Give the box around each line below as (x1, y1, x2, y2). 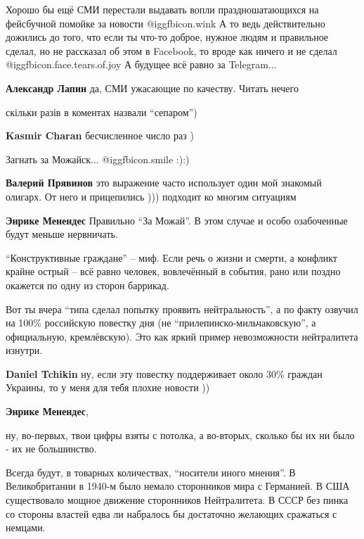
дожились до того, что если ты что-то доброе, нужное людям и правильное (6, 30, 329, 44)
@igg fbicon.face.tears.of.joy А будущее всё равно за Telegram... (6, 57, 277, 72)
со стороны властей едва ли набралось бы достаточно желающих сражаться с (6, 506, 337, 521)
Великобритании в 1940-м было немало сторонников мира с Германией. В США (6, 478, 350, 493)
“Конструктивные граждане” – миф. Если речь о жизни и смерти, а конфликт (6, 250, 337, 265)
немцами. (6, 520, 46, 535)
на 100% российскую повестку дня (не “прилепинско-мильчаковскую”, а (6, 315, 316, 330)
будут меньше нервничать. (6, 227, 118, 241)
